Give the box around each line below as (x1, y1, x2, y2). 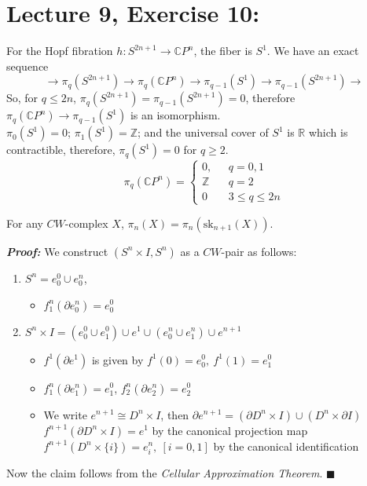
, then (160, 406, 189, 422)
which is (308, 124, 348, 141)
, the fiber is (193, 42, 252, 59)
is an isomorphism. (130, 107, 221, 123)
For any (6, 214, 43, 231)
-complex (64, 214, 108, 231)
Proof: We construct (6, 243, 108, 259)
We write (43, 406, 87, 422)
